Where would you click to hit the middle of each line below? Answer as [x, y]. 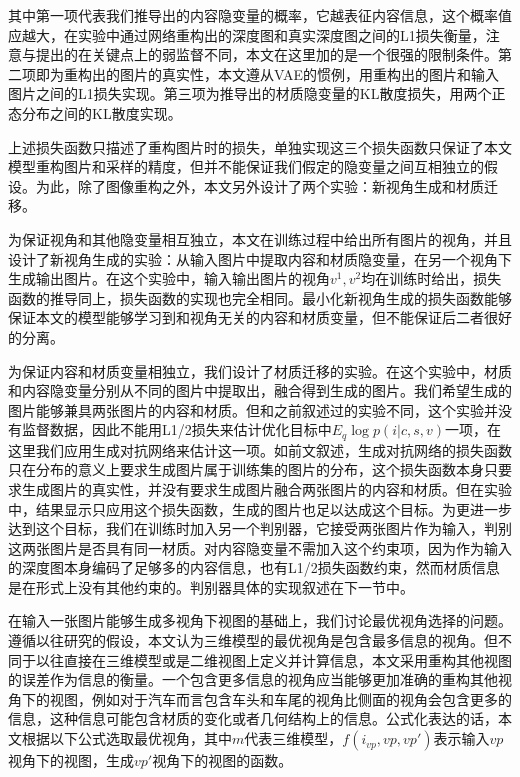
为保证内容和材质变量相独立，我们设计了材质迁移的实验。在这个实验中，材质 [260, 370]
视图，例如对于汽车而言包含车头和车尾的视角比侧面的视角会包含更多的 [280, 698]
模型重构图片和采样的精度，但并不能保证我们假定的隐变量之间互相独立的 [246, 166]
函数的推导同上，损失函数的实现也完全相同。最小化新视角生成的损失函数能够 [260, 297]
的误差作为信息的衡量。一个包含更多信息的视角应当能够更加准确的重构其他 [253, 679]
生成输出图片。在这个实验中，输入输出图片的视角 [169, 278]
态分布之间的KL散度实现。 [95, 112]
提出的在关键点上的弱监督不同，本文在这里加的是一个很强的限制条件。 [267, 54]
